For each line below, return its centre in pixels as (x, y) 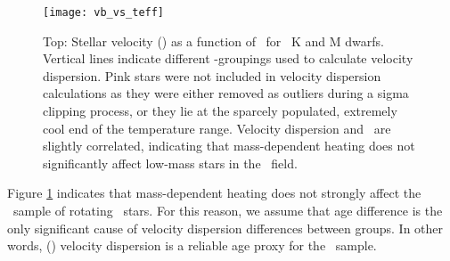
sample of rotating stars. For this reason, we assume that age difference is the (228, 210)
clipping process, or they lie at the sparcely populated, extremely (220, 111)
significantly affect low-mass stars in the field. (170, 163)
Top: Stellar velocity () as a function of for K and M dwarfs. (213, 41)
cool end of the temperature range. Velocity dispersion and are (217, 128)
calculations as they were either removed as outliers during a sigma (226, 93)
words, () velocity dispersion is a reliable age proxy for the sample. (192, 245)
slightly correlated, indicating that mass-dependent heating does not (229, 146)
